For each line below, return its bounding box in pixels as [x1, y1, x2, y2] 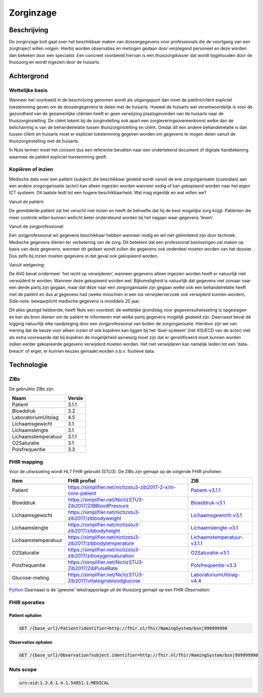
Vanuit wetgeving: [9, 261, 45, 268]
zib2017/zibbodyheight [67, 527, 120, 534]
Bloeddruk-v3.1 [190, 499, 225, 506]
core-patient [67, 490, 97, 497]
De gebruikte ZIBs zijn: [9, 386, 55, 392]
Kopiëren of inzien [9, 166, 54, 173]
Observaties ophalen [9, 639, 53, 645]
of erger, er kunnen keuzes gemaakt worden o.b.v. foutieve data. [25, 348, 155, 354]
